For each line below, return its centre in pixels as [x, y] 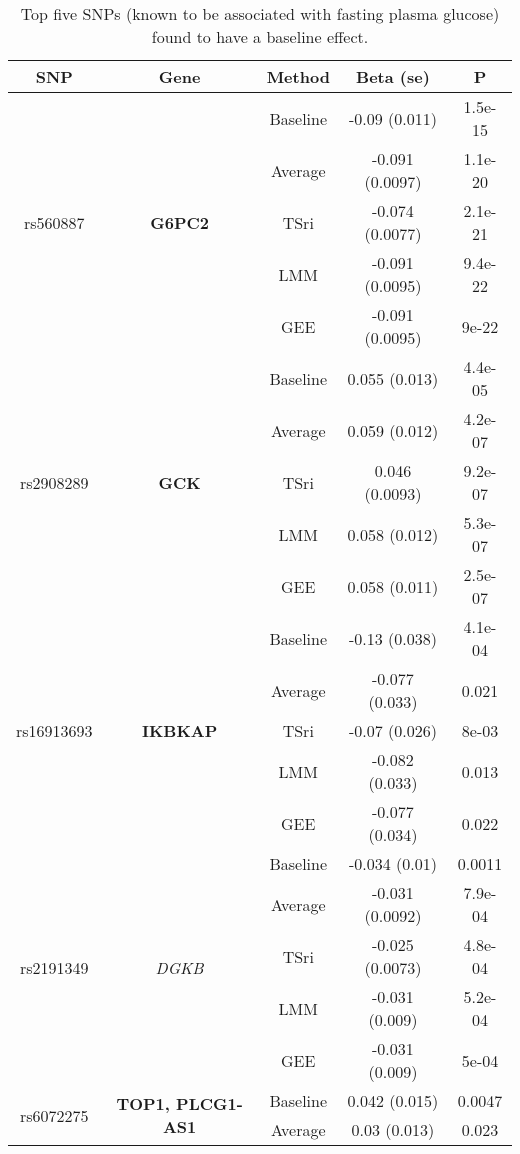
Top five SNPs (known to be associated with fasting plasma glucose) [260, 13]
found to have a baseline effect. [260, 36]
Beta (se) [393, 76]
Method [298, 76]
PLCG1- [209, 1103]
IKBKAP [179, 730]
